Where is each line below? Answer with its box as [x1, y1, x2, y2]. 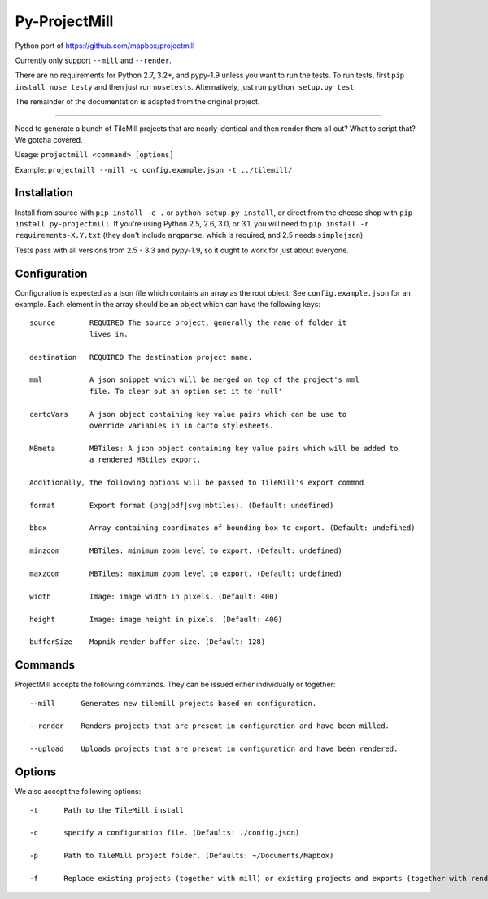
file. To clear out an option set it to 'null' [89, 387, 283, 396]
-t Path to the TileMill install [29, 805, 185, 814]
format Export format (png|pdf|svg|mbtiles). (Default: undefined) [29, 501, 334, 510]
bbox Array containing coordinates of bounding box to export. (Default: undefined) [29, 524, 416, 533]
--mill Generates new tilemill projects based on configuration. [29, 699, 317, 708]
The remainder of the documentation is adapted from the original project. [15, 97, 260, 107]
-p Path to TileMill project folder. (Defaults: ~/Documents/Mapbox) [29, 851, 334, 861]
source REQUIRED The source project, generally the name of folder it [29, 318, 347, 327]
